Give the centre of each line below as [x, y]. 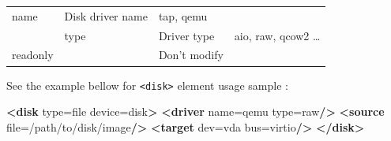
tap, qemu [183, 15]
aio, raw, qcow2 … [277, 35]
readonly [33, 55]
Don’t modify [191, 55]
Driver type [186, 35]
